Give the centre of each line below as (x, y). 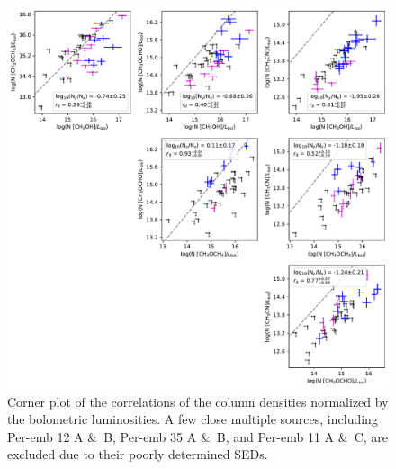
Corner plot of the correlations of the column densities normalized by (198, 401)
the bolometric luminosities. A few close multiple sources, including (193, 419)
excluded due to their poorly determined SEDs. (138, 454)
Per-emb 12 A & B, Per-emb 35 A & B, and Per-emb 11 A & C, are (198, 436)
